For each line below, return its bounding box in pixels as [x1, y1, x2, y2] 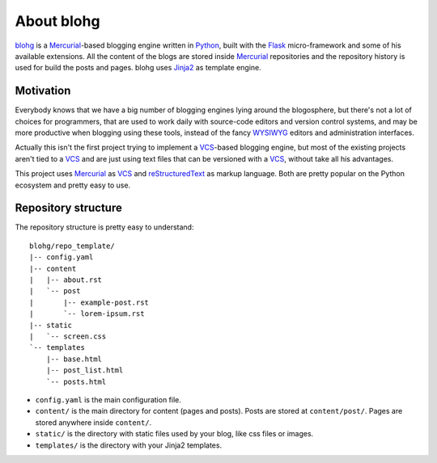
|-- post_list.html [45, 366, 124, 375]
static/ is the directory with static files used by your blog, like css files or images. [35, 429, 314, 439]
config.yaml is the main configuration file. [35, 394, 182, 404]
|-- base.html [45, 354, 103, 364]
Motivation [15, 84, 71, 98]
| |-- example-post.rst [29, 297, 150, 307]
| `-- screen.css [29, 332, 107, 341]
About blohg [15, 12, 100, 30]
